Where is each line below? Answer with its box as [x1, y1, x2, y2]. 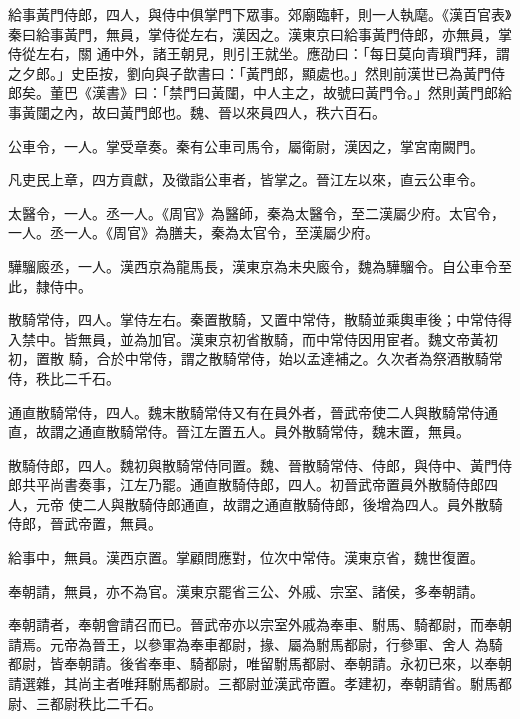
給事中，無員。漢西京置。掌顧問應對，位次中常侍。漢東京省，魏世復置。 [8, 547, 484, 568]
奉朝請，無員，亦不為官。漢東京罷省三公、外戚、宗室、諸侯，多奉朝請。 [8, 580, 484, 601]
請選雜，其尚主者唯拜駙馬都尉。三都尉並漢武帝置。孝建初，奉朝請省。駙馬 [8, 673, 498, 694]
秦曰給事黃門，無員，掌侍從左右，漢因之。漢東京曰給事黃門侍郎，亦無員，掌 [8, 23, 512, 44]
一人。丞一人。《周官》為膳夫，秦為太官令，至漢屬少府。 [8, 222, 379, 243]
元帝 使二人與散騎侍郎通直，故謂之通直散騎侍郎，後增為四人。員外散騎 [35, 493, 503, 514]
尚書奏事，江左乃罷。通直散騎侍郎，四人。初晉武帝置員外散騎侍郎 [49, 474, 484, 495]
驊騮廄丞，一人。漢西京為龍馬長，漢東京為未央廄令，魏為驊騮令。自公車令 [8, 255, 498, 276]
